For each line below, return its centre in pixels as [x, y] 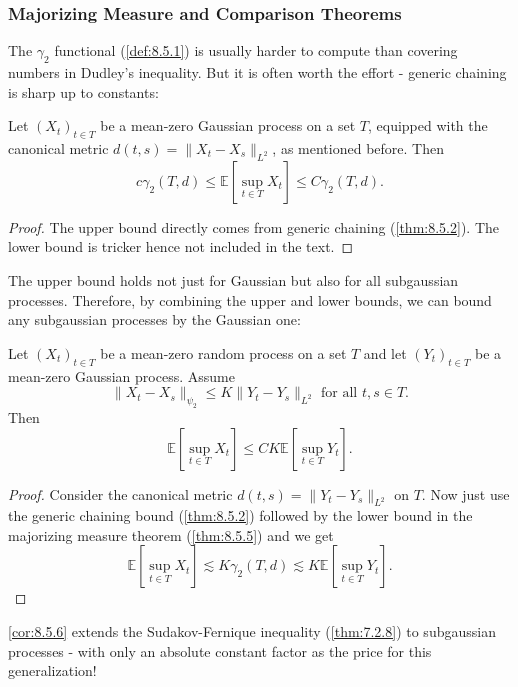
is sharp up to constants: [83, 91]
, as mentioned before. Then [358, 148]
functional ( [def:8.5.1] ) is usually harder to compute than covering [256, 50]
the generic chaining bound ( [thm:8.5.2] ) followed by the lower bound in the [240, 515]
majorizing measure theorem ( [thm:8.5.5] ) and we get [171, 534]
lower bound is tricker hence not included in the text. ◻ [181, 246]
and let [385, 352]
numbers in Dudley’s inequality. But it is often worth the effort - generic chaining [257, 72]
